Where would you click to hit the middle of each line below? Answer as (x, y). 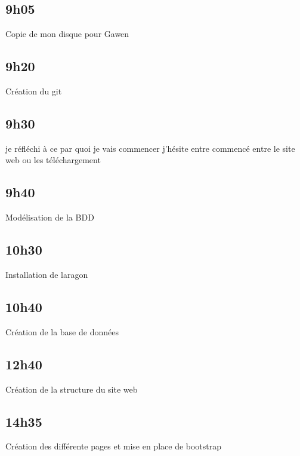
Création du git (34, 91)
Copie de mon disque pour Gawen (67, 34)
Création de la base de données (62, 331)
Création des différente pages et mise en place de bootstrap (114, 446)
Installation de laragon (47, 274)
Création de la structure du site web (72, 389)
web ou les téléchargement (53, 160)
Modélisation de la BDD (50, 217)
